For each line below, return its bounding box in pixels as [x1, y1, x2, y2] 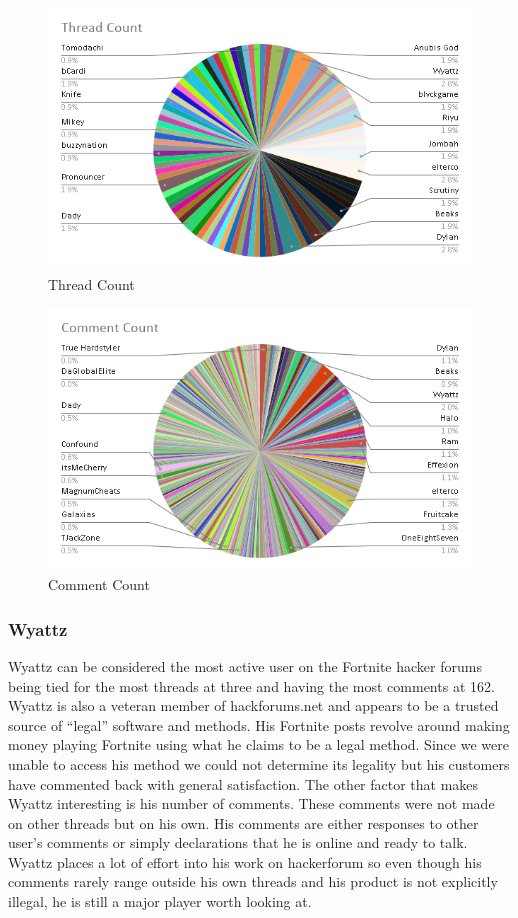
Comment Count [48, 574, 150, 595]
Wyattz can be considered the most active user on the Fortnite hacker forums [8, 655, 482, 676]
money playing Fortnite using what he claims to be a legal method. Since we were [8, 734, 509, 755]
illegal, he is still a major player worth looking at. [8, 891, 312, 912]
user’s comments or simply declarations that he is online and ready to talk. [8, 832, 468, 853]
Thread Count [48, 273, 135, 294]
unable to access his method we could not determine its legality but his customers [8, 753, 510, 774]
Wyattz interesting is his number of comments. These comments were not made [8, 793, 495, 814]
